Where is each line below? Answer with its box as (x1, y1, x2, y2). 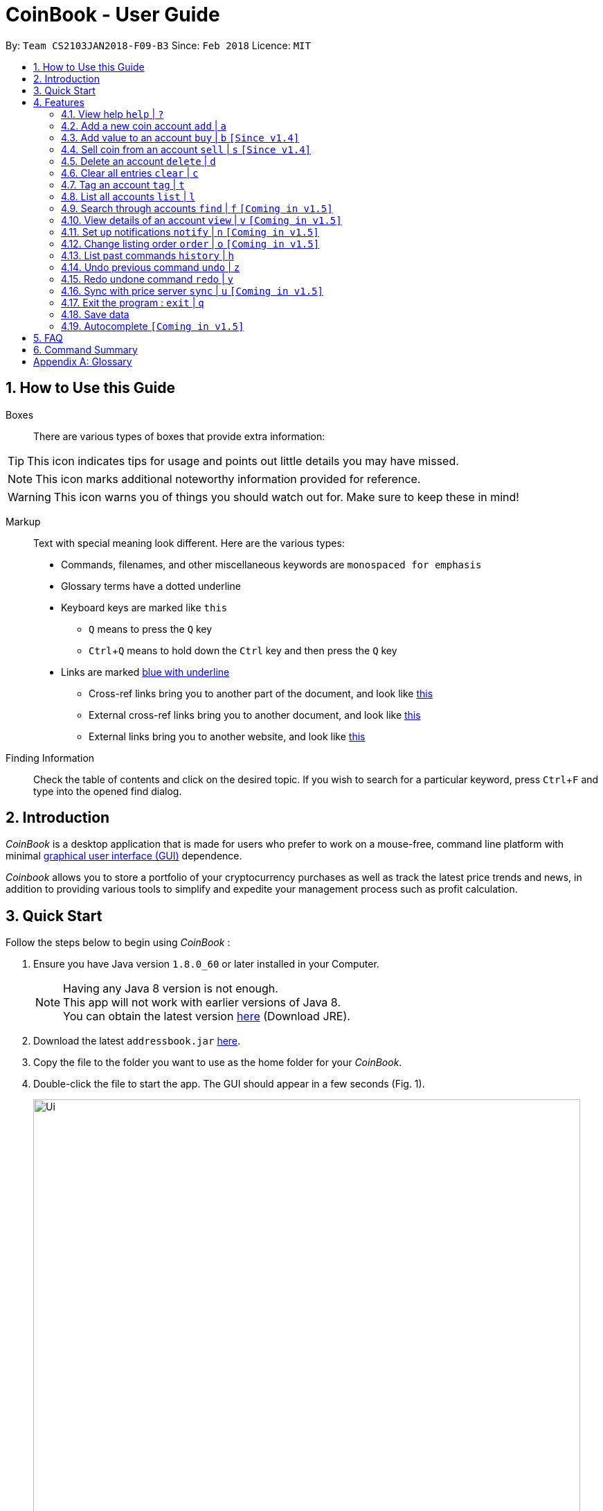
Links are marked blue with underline (61, 665, 230, 678)
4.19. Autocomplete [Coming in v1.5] (61, 320, 244, 332)
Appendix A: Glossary (33, 355, 132, 367)
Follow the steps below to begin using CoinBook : (6, 936, 231, 949)
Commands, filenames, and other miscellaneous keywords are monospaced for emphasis (61, 558, 482, 570)
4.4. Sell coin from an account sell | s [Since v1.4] (61, 143, 311, 155)
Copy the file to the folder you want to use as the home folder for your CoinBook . (33, 1056, 402, 1069)
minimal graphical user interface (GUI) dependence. (6, 850, 242, 862)
